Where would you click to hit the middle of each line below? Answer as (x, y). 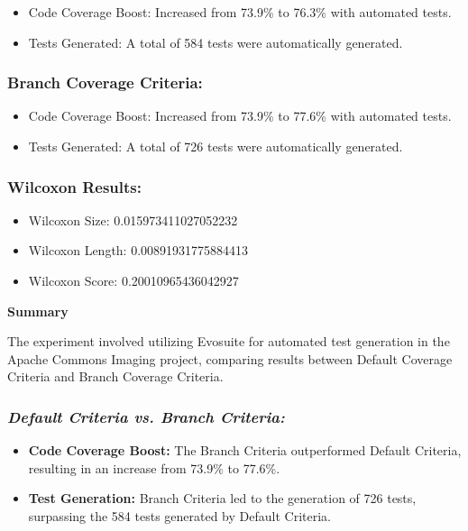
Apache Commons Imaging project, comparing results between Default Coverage (230, 358)
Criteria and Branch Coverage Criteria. (115, 376)
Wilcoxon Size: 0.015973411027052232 (133, 220)
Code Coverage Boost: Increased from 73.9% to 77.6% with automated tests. (240, 116)
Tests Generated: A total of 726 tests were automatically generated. (216, 146)
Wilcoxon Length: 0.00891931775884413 (138, 250)
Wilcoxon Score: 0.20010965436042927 (133, 280)
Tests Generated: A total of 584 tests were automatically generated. (216, 42)
